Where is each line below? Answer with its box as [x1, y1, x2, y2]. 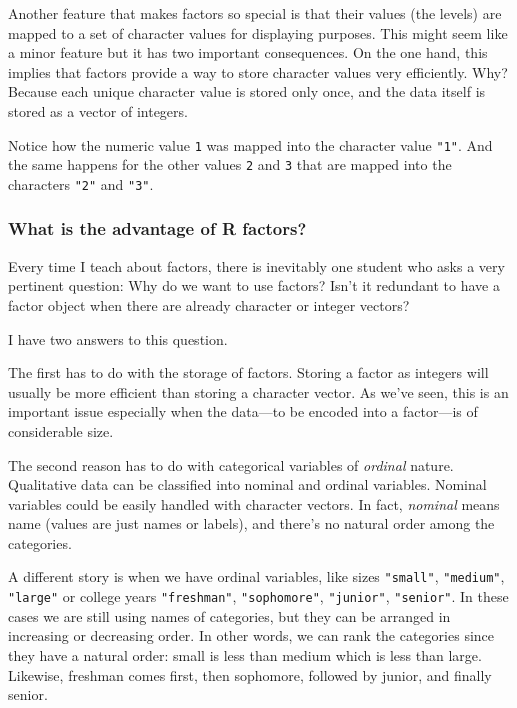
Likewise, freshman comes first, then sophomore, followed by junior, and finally [8, 664, 492, 685]
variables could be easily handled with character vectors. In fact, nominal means [8, 493, 500, 514]
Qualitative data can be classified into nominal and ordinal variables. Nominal [8, 474, 487, 495]
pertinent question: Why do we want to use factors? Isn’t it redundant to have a [8, 275, 500, 296]
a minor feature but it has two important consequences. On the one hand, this [8, 42, 488, 63]
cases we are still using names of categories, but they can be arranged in [8, 605, 451, 626]
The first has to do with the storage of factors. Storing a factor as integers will [8, 362, 489, 383]
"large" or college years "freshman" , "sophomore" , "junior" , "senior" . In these [8, 586, 509, 607]
